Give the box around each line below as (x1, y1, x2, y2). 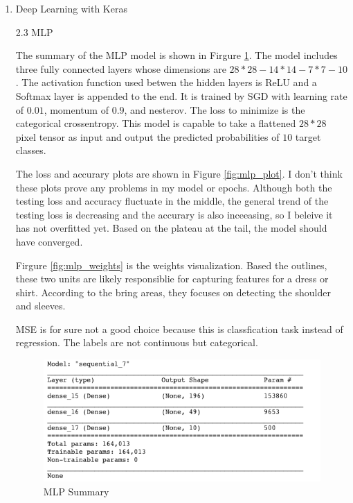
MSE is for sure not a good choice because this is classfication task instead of (15, 321, 343, 336)
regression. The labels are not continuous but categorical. (15, 335, 258, 350)
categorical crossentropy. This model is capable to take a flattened (15, 116, 296, 130)
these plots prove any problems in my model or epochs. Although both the (15, 180, 332, 194)
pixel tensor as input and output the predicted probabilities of (15, 129, 280, 144)
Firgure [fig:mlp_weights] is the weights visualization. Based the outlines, (15, 257, 327, 272)
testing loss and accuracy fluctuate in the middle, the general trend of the (15, 194, 329, 208)
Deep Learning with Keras (15, 1, 127, 15)
